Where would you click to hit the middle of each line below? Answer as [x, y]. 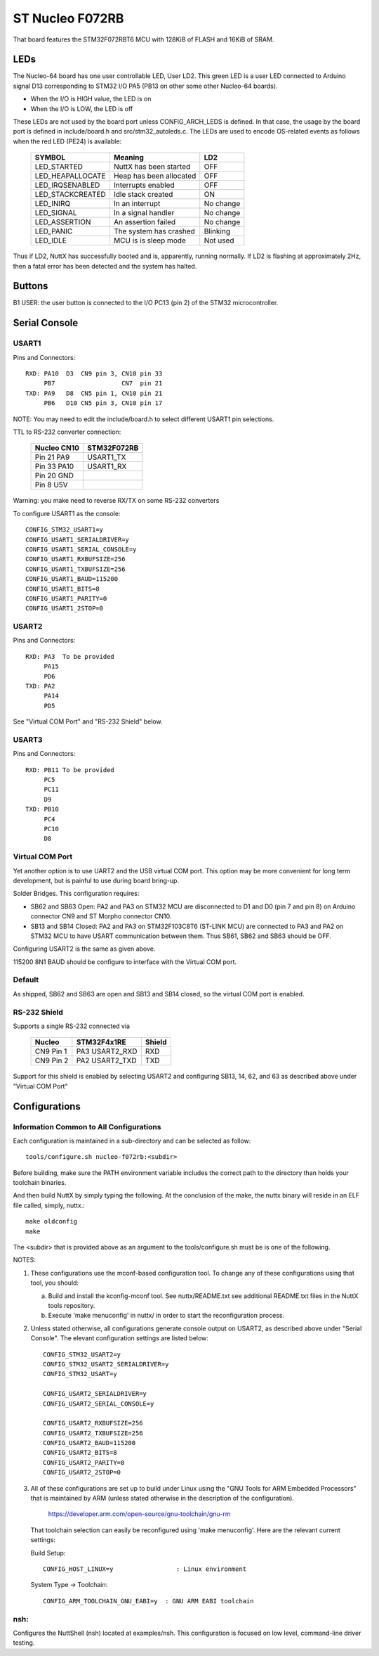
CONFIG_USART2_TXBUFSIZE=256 [93, 1433]
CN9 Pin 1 [51, 1051]
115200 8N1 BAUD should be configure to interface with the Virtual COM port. [125, 962]
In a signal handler [144, 213]
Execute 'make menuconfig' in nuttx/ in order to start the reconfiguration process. [166, 1316]
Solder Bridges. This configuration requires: [76, 894]
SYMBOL [50, 158]
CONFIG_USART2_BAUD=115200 [89, 1443]
